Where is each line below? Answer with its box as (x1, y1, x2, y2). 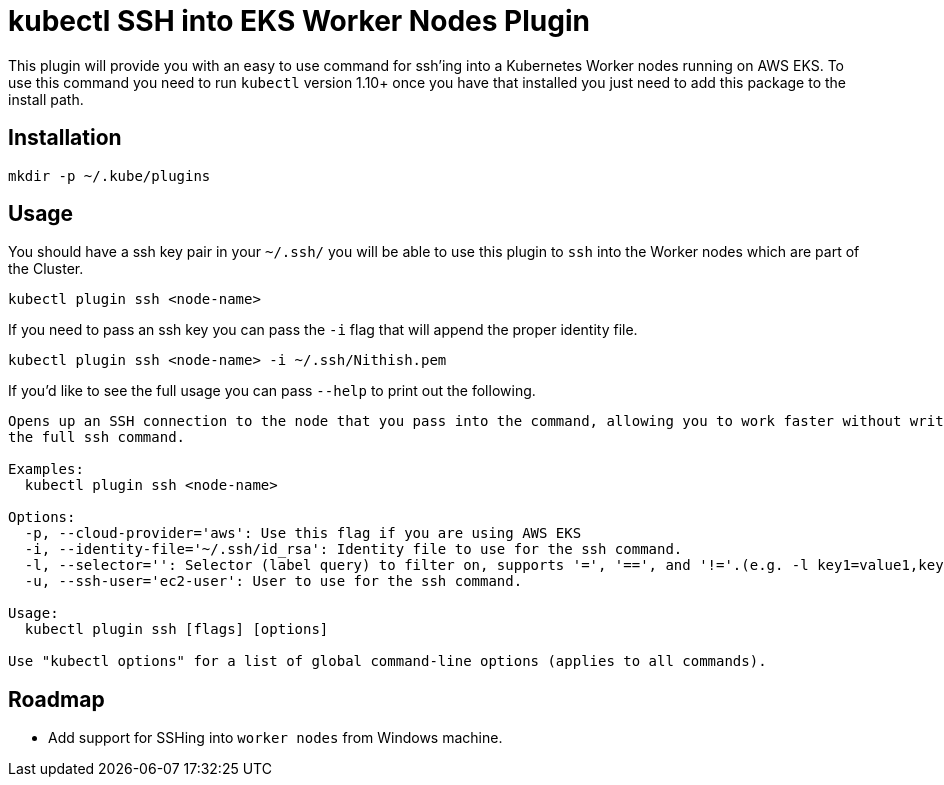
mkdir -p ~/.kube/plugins (8, 167, 211, 184)
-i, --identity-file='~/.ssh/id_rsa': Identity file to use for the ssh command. (24, 541, 683, 558)
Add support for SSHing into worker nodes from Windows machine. (48, 729, 503, 747)
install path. (8, 90, 84, 108)
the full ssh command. (8, 429, 186, 446)
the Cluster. (8, 260, 84, 278)
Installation (8, 125, 122, 151)
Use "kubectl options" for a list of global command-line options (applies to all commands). (8, 653, 767, 670)
